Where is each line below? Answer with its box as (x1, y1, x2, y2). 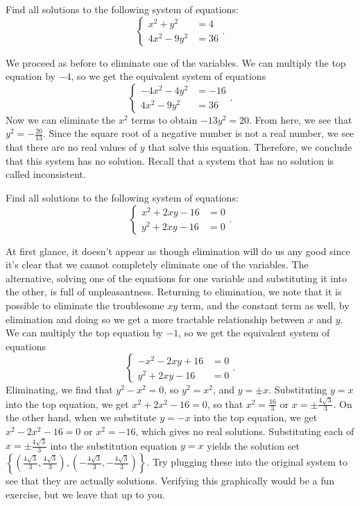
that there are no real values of (6, 140, 137, 154)
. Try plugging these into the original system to (146, 455, 348, 469)
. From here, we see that (249, 112, 352, 126)
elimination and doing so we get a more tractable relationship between (6, 311, 305, 326)
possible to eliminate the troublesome (6, 297, 164, 312)
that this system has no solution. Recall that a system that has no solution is (6, 153, 334, 168)
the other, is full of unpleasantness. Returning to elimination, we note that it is (6, 284, 342, 299)
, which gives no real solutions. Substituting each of (135, 424, 354, 439)
